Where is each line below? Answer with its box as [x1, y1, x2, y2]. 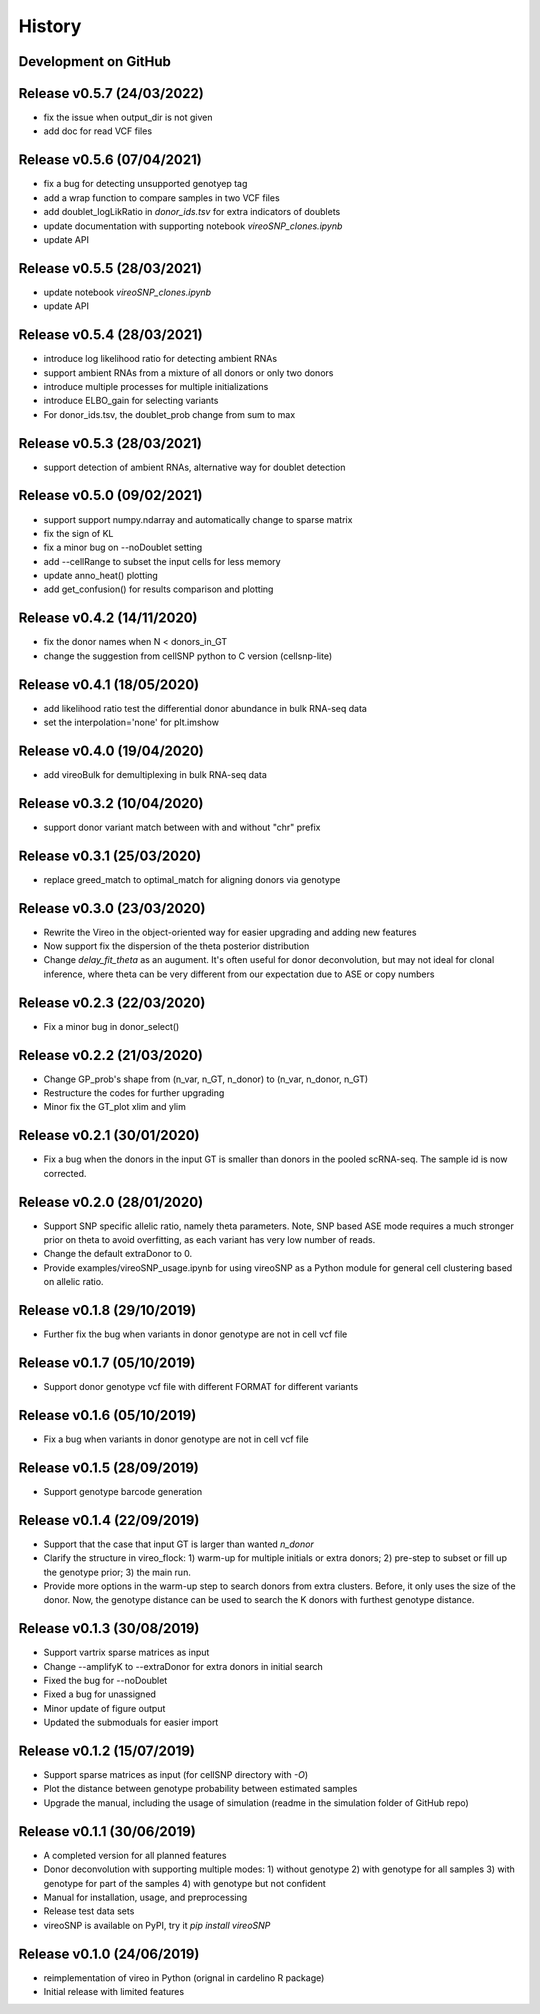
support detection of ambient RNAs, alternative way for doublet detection [43, 461, 346, 473]
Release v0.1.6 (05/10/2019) [18, 1406, 197, 1424]
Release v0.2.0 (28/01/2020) [18, 1193, 204, 1210]
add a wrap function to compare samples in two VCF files [43, 191, 280, 204]
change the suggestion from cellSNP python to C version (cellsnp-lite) [43, 650, 333, 662]
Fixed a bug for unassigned [43, 1688, 157, 1700]
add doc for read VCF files [43, 125, 153, 137]
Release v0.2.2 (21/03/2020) [18, 1046, 204, 1064]
